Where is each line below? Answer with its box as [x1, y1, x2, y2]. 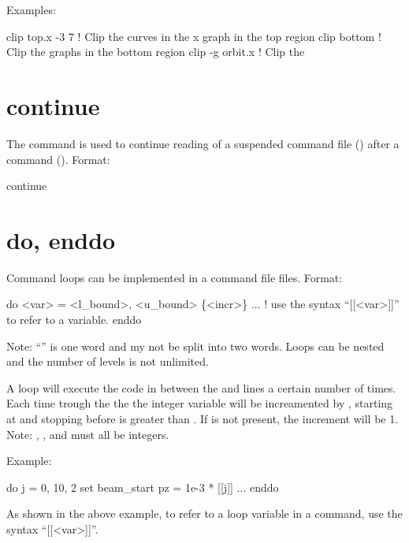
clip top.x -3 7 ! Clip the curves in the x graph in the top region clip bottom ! [6, 28, 381, 44]
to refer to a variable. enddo [6, 311, 142, 327]
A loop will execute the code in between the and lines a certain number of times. [6, 379, 396, 396]
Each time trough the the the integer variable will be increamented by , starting [6, 395, 393, 411]
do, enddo [6, 223, 116, 255]
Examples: [6, 2, 56, 17]
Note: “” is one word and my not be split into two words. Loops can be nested [6, 337, 385, 354]
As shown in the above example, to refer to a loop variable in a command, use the [6, 505, 403, 522]
